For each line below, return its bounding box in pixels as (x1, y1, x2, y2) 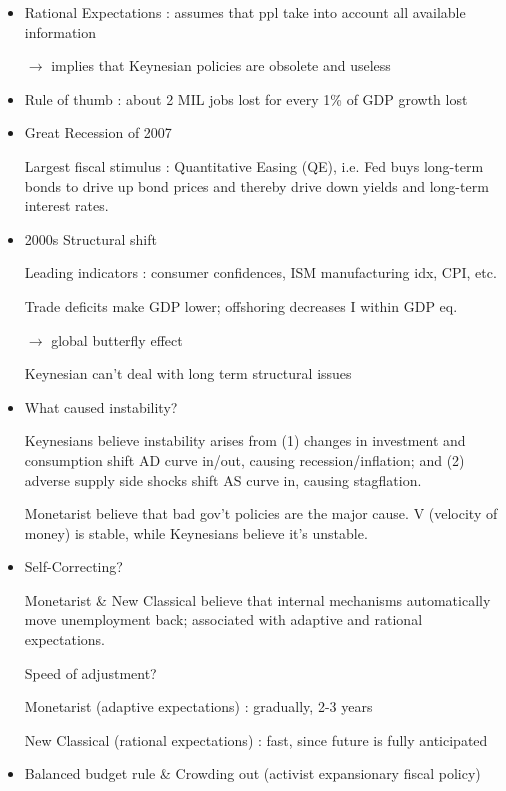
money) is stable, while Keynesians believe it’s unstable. (24, 522, 368, 543)
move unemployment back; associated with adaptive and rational (24, 609, 423, 630)
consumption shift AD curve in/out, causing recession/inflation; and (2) (24, 449, 465, 470)
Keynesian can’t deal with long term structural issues (24, 363, 352, 384)
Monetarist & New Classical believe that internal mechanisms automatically (24, 589, 491, 610)
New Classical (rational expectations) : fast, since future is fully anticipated (24, 729, 488, 750)
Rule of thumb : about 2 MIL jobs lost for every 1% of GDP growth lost (24, 88, 468, 109)
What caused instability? (24, 396, 178, 417)
